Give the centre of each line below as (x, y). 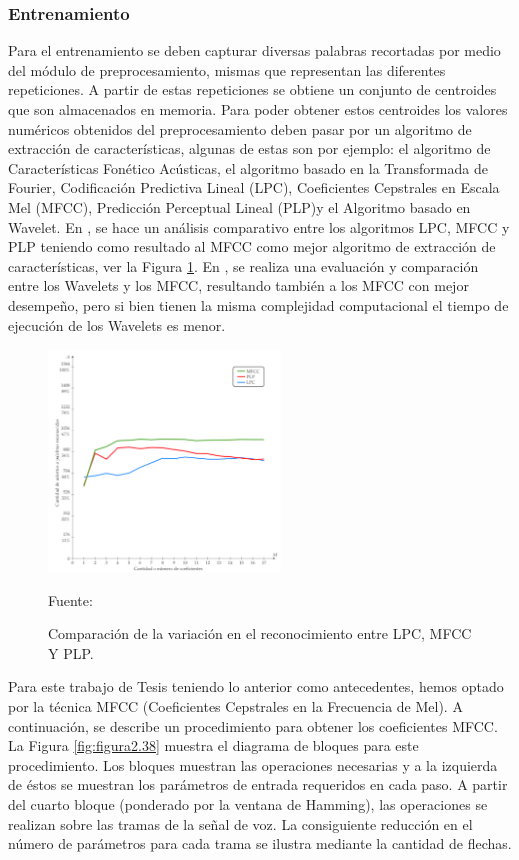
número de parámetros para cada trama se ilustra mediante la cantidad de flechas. (260, 843)
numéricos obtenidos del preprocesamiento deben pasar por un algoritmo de (240, 128)
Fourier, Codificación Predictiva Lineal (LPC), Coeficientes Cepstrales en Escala (254, 187)
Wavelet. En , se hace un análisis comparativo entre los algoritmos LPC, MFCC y (259, 226)
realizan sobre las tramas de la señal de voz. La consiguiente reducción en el (240, 823)
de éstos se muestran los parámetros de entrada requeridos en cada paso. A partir (258, 784)
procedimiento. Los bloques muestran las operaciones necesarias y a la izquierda (253, 764)
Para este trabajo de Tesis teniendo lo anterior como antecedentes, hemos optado (256, 686)
